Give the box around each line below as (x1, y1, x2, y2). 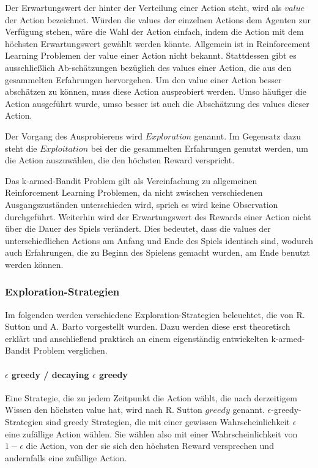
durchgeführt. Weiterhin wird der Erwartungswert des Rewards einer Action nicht (5, 210, 311, 223)
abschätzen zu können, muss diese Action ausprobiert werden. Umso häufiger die (5, 85, 306, 98)
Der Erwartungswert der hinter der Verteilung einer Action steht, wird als (5, 1, 282, 13)
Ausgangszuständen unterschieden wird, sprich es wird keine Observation (5, 198, 278, 210)
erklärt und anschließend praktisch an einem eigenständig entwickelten (5, 332, 268, 344)
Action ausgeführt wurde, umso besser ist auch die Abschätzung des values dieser (5, 97, 309, 110)
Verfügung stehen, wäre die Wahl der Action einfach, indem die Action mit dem (5, 25, 304, 38)
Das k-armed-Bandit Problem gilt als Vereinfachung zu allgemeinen (5, 174, 257, 187)
